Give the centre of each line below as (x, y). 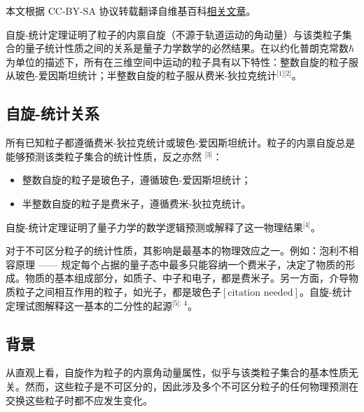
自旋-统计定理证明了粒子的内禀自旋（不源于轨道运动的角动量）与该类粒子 (174, 34)
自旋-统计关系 (53, 113)
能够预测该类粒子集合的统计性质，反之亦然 (104, 156)
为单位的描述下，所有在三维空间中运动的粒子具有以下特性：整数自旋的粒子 (177, 61)
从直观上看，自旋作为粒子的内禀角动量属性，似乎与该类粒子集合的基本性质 (177, 372)
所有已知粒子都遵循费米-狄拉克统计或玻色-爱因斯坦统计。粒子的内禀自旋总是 (181, 143)
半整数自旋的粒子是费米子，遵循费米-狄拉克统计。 (136, 203)
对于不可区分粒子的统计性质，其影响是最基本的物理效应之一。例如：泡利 (172, 250)
